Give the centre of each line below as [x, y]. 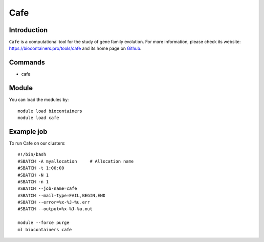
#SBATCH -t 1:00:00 [41, 168]
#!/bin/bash [32, 154]
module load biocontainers [50, 111]
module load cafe [38, 118]
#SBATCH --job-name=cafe [47, 189]
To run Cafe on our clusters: [37, 143]
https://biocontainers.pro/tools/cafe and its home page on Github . [75, 48]
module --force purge [44, 223]
